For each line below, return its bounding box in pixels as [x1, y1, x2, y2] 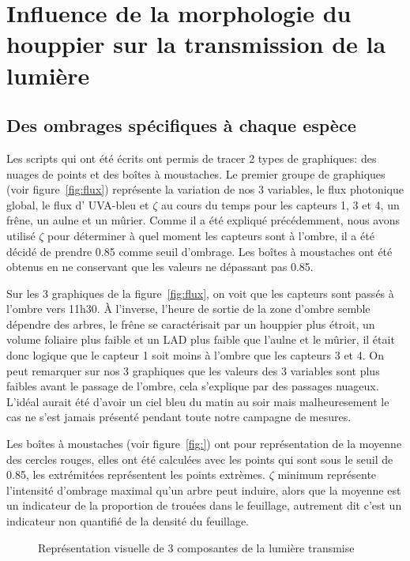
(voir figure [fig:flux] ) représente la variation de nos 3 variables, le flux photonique [6, 181, 404, 198]
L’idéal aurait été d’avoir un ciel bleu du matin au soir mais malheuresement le [6, 393, 389, 409]
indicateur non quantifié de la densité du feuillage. [6, 513, 249, 529]
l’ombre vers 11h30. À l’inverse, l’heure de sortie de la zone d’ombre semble [6, 300, 371, 317]
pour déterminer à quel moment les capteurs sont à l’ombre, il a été [47, 227, 374, 243]
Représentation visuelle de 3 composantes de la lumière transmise [38, 539, 355, 555]
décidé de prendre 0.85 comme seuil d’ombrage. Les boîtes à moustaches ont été [6, 243, 393, 259]
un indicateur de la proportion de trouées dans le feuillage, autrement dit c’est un [6, 497, 402, 514]
